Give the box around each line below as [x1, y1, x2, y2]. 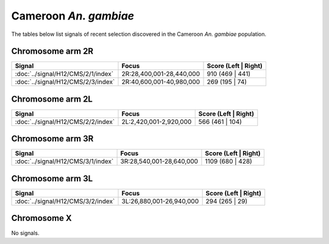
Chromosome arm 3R [11, 134, 94, 144]
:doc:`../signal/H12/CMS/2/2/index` [15, 117, 115, 126]
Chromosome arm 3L [11, 173, 93, 184]
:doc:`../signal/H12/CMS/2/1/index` [15, 70, 114, 78]
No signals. [11, 229, 40, 237]
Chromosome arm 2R [11, 46, 94, 57]
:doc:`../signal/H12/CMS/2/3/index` [15, 78, 115, 86]
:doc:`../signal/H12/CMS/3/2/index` [15, 197, 115, 205]
